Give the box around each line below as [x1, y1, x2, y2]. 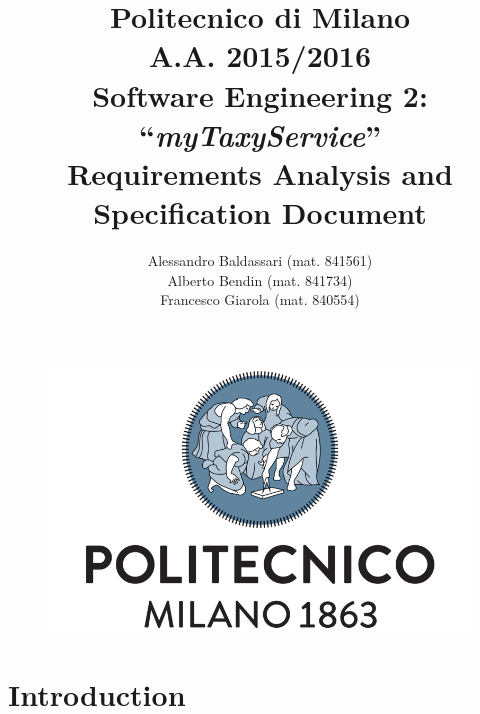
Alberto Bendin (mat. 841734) [167, 269, 353, 290]
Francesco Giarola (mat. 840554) [160, 289, 360, 310]
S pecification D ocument [93, 192, 427, 233]
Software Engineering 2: [92, 74, 428, 115]
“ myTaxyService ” [138, 113, 382, 155]
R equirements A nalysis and [67, 152, 453, 193]
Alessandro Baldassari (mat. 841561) [147, 250, 373, 271]
